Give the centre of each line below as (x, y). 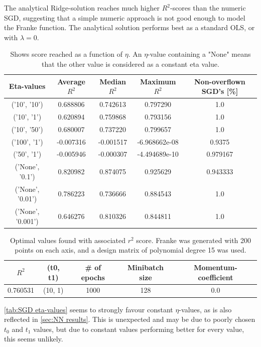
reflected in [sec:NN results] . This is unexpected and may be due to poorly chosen (130, 319)
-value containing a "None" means (199, 54)
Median (113, 81)
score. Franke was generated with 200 (194, 240)
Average (71, 81)
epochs (93, 277)
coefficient (216, 277)
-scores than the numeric (208, 8)
